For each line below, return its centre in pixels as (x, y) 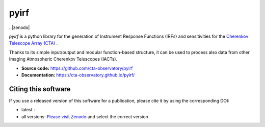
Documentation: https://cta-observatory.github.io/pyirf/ (78, 75)
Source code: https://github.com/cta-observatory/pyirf (77, 68)
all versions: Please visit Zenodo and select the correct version (85, 116)
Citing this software (40, 89)
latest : (28, 110)
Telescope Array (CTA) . (33, 43)
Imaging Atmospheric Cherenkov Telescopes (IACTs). (63, 59)
